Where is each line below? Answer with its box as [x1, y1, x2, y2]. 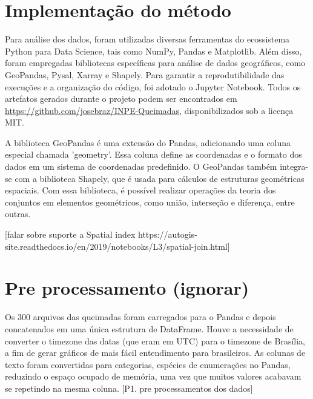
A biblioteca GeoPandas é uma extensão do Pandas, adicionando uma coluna [5, 136, 291, 149]
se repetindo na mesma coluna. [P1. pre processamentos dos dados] [5, 381, 253, 394]
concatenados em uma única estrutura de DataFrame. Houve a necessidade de [5, 322, 294, 335]
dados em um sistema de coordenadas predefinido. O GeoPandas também [5, 160, 277, 173]
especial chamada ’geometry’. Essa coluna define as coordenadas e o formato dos [5, 148, 302, 161]
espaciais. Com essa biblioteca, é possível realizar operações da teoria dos [5, 184, 276, 196]
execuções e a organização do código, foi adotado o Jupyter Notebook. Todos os [5, 80, 301, 93]
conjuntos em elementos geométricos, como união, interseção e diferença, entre [5, 195, 295, 208]
